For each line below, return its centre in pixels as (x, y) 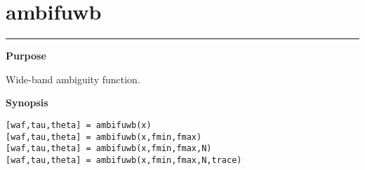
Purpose (26, 56)
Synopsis (27, 102)
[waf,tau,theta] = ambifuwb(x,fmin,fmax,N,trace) (124, 160)
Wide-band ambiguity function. (73, 79)
